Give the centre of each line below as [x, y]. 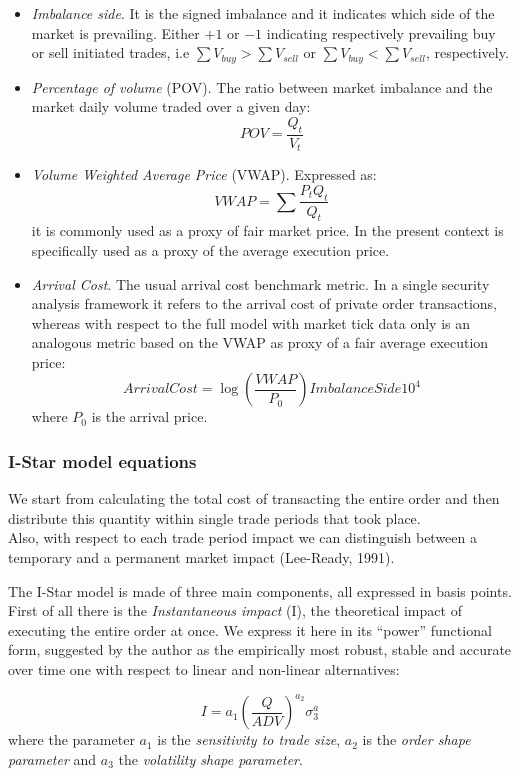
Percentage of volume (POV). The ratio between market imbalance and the [262, 86]
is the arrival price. [149, 416]
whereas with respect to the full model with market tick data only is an [251, 322]
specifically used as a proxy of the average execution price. [210, 249]
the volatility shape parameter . [210, 758]
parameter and [52, 758]
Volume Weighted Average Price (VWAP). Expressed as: [204, 174]
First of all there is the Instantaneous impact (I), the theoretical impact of [235, 610]
